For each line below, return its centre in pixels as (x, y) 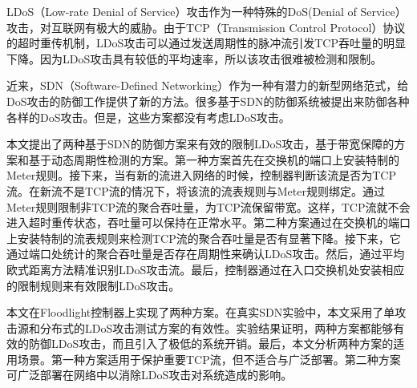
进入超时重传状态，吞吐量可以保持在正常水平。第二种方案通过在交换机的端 (203, 222)
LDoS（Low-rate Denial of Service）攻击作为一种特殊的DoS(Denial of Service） (206, 11)
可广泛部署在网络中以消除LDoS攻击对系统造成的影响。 (150, 375)
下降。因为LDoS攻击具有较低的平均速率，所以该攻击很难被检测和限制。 (194, 58)
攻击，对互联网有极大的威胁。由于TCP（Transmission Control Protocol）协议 (206, 27)
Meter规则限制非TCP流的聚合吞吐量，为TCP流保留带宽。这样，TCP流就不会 (208, 206)
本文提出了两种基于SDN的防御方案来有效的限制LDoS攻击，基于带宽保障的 (200, 144)
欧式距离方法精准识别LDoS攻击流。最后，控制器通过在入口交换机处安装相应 (206, 269)
